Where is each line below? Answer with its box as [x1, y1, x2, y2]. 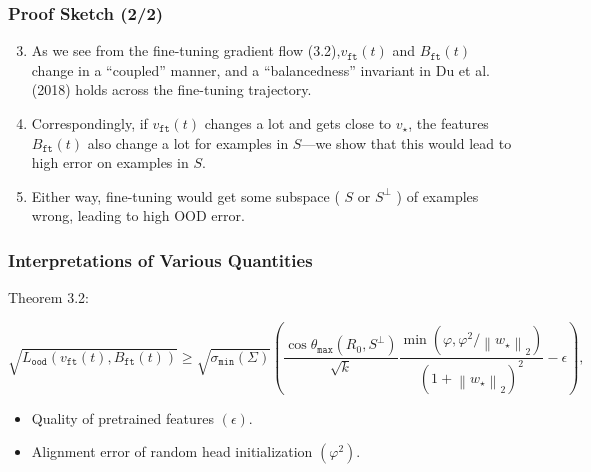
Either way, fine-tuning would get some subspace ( [31, 185, 340, 206]
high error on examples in [31, 152, 189, 173]
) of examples [396, 185, 479, 206]
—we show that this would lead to [301, 132, 512, 153]
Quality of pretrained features [31, 407, 215, 428]
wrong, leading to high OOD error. [31, 205, 245, 226]
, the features [408, 113, 489, 133]
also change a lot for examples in [87, 132, 289, 153]
